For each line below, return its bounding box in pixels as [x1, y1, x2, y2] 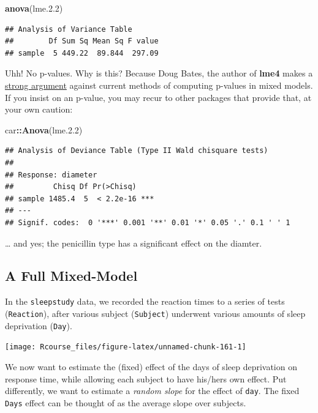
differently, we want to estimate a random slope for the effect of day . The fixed [5, 384, 300, 397]
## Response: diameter [5, 170, 97, 179]
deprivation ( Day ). [5, 319, 72, 332]
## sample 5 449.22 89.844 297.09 [5, 48, 159, 58]
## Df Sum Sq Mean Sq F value [5, 37, 159, 46]
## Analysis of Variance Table [5, 24, 132, 34]
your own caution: [5, 103, 73, 116]
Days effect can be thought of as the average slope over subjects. [5, 396, 246, 409]
